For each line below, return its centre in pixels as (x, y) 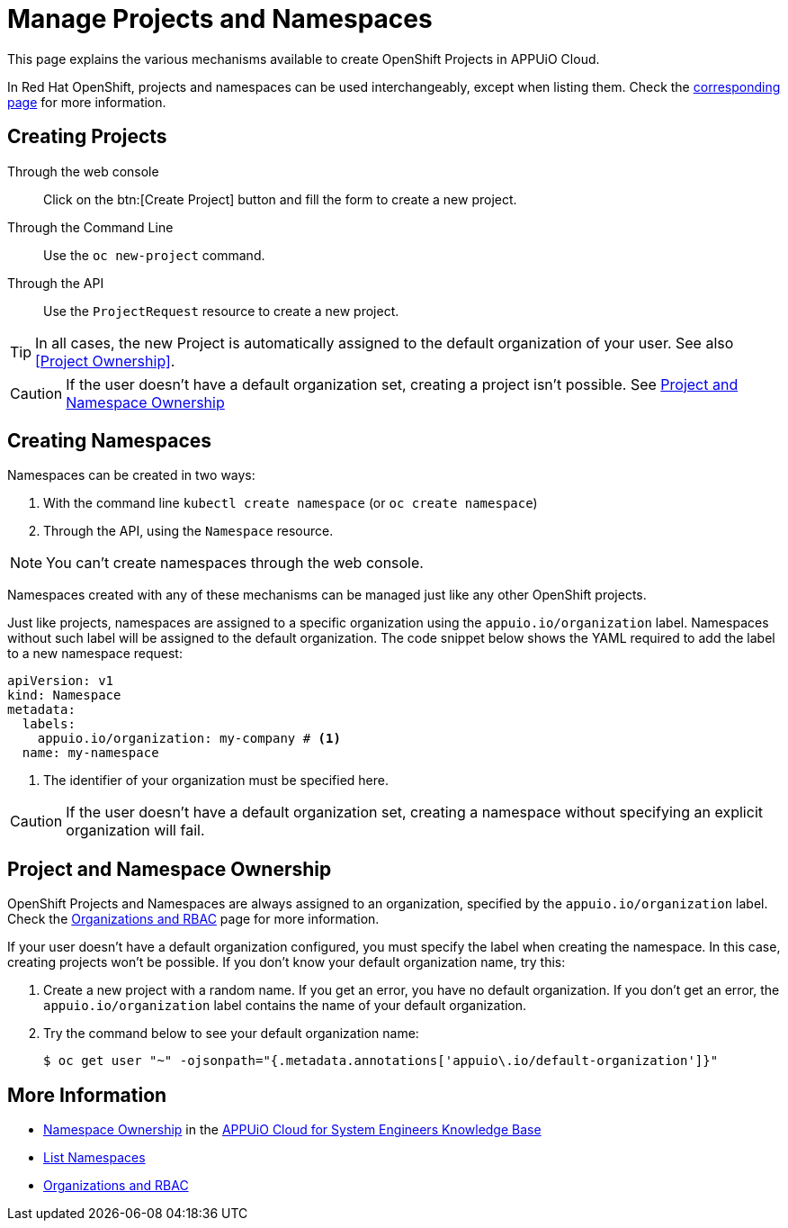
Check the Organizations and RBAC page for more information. (193, 919)
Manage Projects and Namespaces (220, 19)
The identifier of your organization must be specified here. (216, 781)
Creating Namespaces (110, 441)
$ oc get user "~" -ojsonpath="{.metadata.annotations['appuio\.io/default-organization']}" (381, 1061)
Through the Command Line (90, 227)
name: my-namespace (90, 753)
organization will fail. (135, 831)
